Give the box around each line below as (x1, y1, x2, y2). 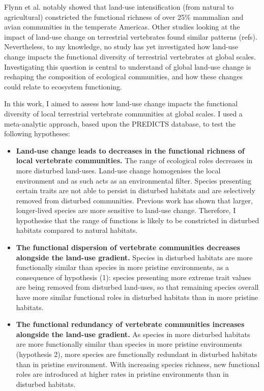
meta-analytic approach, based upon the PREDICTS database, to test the (4, 118, 236, 129)
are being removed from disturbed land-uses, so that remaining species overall (16, 282, 259, 292)
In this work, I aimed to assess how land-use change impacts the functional (4, 98, 238, 109)
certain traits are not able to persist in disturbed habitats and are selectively (16, 185, 255, 196)
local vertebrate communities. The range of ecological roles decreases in (16, 155, 253, 166)
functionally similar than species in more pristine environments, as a (16, 262, 229, 273)
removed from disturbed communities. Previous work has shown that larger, (16, 195, 253, 205)
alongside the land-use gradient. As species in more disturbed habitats (16, 328, 250, 339)
